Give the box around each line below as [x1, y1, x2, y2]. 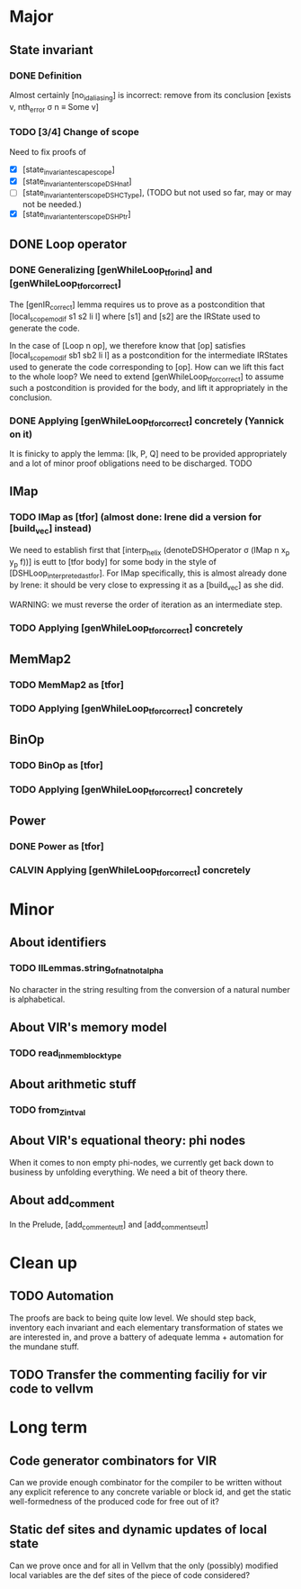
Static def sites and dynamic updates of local [9, 1522, 268, 1538]
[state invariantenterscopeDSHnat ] [22, 176, 132, 188]
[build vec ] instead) [9, 522, 93, 537]
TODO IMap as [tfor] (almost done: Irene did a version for [9, 511, 262, 523]
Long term [9, 1417, 88, 1438]
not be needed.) [22, 199, 83, 210]
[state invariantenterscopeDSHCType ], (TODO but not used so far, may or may [22, 187, 292, 200]
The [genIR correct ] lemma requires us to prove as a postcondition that [9, 299, 265, 312]
